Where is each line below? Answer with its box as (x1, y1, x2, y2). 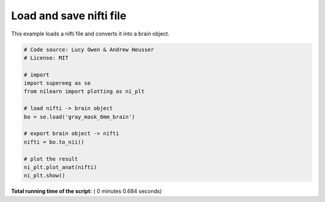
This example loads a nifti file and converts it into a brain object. (11, 30, 170, 37)
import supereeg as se (23, 80, 91, 87)
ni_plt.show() (23, 172, 66, 179)
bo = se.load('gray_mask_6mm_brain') (23, 113, 135, 120)
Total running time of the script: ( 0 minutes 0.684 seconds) (11, 188, 162, 195)
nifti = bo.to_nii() (23, 138, 84, 145)
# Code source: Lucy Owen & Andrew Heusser (23, 46, 155, 53)
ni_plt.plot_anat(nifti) (23, 164, 97, 171)
